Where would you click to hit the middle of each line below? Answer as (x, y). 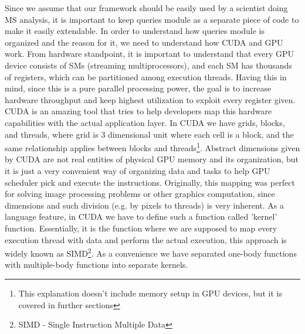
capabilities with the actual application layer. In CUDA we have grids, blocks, (145, 122)
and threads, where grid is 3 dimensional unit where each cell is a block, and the (149, 134)
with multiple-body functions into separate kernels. (96, 265)
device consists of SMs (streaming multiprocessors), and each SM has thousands (148, 65)
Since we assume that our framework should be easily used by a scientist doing (146, 8)
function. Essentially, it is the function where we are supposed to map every (141, 228)
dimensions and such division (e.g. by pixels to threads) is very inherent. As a (144, 205)
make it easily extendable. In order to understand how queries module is (135, 31)
